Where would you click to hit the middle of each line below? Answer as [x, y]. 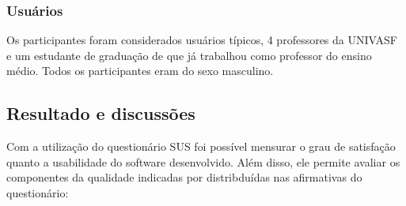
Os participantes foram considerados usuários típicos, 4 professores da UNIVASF [202, 40]
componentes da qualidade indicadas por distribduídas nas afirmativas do [184, 177]
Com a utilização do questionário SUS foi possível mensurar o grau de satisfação [201, 146]
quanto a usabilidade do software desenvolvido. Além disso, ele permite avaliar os [203, 161]
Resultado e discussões [101, 113]
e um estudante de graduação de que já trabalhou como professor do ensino [189, 55]
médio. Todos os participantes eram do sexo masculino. [140, 71]
